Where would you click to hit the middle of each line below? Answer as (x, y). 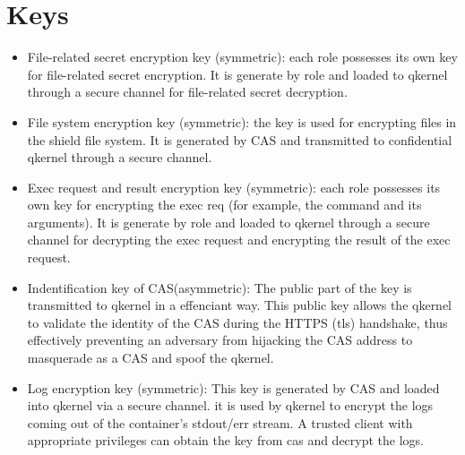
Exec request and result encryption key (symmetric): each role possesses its (234, 187)
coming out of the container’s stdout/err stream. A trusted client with (220, 422)
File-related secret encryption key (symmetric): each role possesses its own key (242, 57)
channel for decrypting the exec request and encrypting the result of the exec (239, 240)
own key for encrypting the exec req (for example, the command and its (224, 205)
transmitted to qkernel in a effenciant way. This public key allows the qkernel (240, 305)
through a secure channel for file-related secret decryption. (187, 92)
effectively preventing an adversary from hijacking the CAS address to (220, 340)
